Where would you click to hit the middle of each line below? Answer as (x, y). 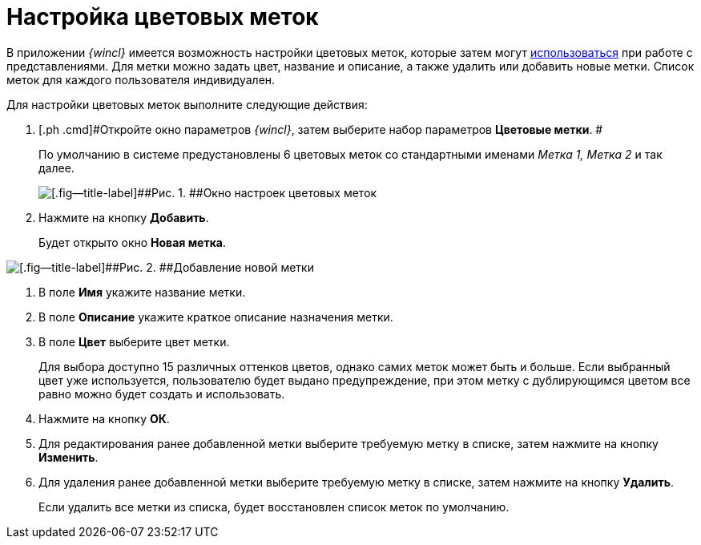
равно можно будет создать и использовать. (162, 394)
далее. (56, 168)
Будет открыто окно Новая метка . (133, 242)
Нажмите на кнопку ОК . (104, 418)
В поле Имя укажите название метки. (142, 292)
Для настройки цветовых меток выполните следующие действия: (187, 104)
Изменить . (68, 457)
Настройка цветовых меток (163, 17)
